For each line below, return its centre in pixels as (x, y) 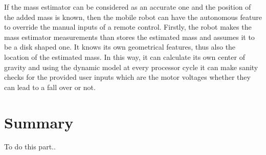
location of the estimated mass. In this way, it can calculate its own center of (125, 57)
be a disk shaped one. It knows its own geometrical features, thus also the (120, 47)
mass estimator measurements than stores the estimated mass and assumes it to (129, 37)
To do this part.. (30, 147)
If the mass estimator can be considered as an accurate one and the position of (128, 7)
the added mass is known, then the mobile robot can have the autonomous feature (133, 17)
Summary (39, 122)
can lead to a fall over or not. (50, 87)
